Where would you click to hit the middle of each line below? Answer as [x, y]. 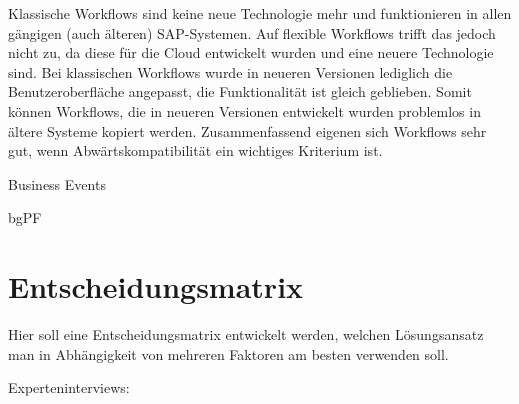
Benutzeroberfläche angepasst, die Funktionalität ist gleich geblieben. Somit [240, 91]
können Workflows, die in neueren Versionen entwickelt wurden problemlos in [244, 110]
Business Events [57, 183]
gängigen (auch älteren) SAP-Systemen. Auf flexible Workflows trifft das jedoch [252, 32]
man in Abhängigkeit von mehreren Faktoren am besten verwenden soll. [228, 353]
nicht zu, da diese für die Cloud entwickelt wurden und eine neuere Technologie [251, 52]
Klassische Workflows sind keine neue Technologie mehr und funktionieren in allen [260, 13]
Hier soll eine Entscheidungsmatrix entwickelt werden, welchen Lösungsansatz [246, 334]
